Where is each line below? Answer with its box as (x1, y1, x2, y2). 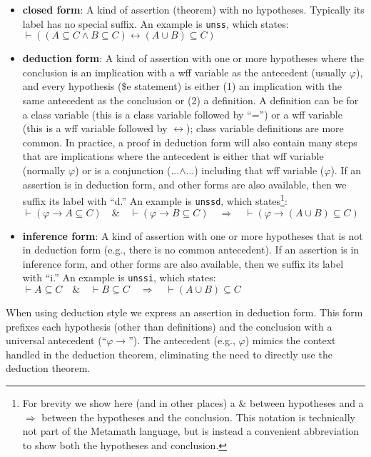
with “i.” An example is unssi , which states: (22, 270, 216, 285)
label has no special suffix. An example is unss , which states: (22, 16, 289, 31)
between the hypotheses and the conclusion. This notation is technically (41, 409, 356, 424)
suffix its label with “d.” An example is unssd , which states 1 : (22, 191, 288, 208)
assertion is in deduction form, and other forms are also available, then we (22, 176, 347, 191)
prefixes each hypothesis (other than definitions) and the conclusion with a (6, 318, 332, 333)
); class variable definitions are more (185, 121, 344, 136)
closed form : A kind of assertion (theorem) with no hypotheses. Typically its (22, 2, 365, 16)
